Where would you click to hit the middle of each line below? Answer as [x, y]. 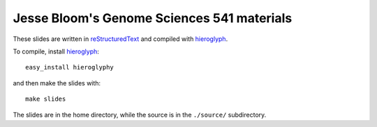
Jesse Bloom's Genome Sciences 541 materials [153, 18]
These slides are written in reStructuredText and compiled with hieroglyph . [120, 39]
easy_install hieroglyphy [70, 67]
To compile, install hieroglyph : [56, 51]
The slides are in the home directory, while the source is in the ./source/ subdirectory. [140, 115]
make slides [46, 99]
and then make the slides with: [57, 83]
